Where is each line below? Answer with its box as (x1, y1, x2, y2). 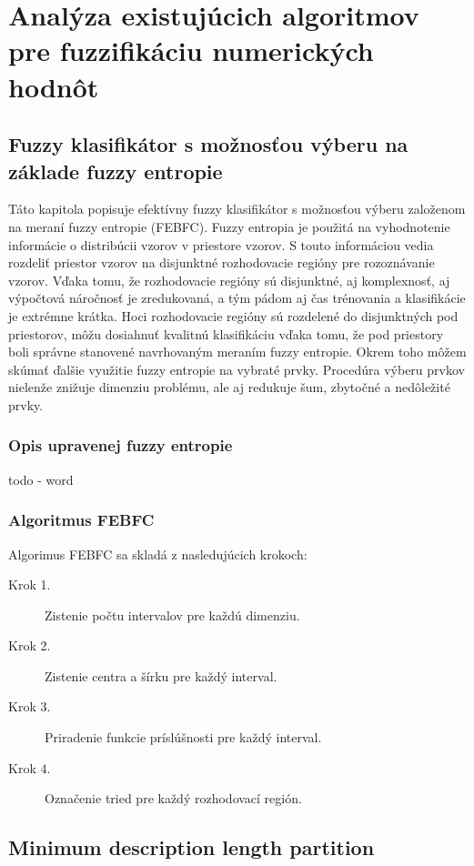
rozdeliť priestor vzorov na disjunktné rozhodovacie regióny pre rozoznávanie (8, 253, 435, 272)
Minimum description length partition (8, 833, 375, 861)
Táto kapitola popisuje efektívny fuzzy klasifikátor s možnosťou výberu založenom (8, 199, 466, 218)
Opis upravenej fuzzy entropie (8, 434, 233, 457)
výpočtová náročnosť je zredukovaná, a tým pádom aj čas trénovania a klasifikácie (8, 288, 466, 307)
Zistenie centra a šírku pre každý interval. (45, 666, 277, 685)
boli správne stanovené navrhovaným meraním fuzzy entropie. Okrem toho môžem (8, 342, 467, 361)
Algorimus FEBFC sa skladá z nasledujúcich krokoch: (8, 544, 308, 563)
